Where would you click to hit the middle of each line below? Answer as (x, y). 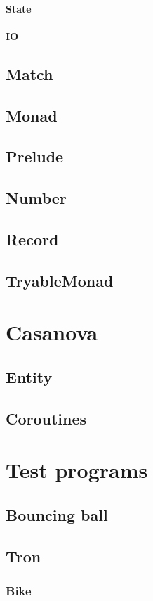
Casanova (52, 332)
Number (36, 198)
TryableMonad (60, 280)
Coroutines (46, 418)
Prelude (35, 156)
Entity (29, 376)
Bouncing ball (57, 514)
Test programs (77, 470)
